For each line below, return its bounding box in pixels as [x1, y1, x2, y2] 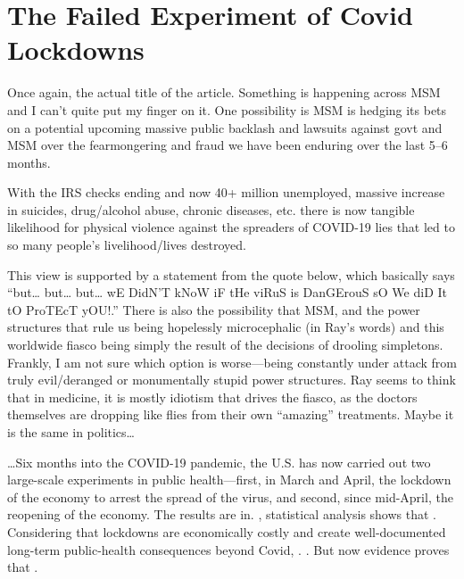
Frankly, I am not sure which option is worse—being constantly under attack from [7, 352, 457, 371]
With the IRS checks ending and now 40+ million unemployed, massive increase [7, 183, 445, 202]
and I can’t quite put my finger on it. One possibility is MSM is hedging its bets [7, 100, 447, 119]
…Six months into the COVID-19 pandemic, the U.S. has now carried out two [7, 452, 431, 471]
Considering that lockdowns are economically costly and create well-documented [7, 522, 446, 541]
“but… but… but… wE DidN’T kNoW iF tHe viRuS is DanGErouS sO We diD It [7, 283, 448, 302]
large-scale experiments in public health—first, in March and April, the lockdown [7, 470, 452, 489]
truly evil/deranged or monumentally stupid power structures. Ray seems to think [7, 370, 456, 389]
